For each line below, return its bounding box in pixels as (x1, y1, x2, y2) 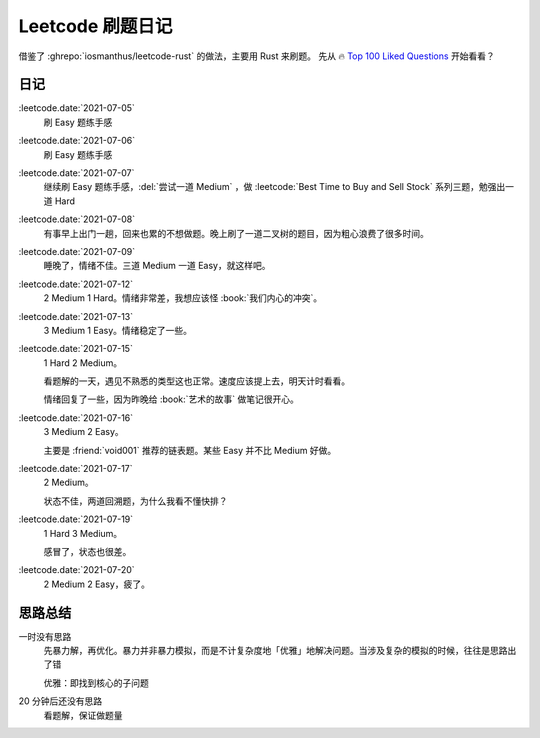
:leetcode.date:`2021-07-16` (18, 411, 134, 424)
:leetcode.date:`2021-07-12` (18, 278, 134, 290)
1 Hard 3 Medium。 (43, 527, 123, 539)
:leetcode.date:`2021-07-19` (18, 513, 134, 525)
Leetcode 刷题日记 (18, 15, 173, 37)
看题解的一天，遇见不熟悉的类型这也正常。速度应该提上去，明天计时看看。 (43, 375, 350, 387)
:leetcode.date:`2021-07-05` (18, 102, 135, 114)
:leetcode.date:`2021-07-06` (18, 135, 135, 147)
